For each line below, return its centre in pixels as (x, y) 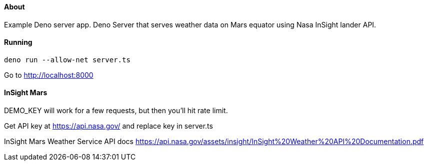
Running (18, 42)
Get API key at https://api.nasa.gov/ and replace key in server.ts (108, 126)
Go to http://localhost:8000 (49, 75)
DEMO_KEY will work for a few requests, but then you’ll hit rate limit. (116, 111)
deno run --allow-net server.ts (67, 60)
